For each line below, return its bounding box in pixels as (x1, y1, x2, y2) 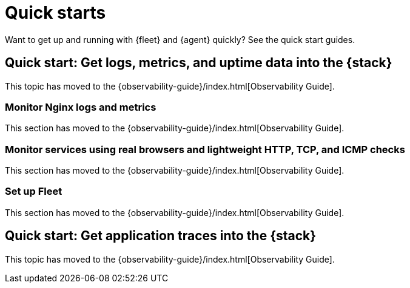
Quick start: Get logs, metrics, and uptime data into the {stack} (5, 55, 392, 71)
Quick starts (5, 2, 106, 23)
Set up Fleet (5, 185, 62, 198)
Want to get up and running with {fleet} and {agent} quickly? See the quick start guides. (5, 34, 355, 45)
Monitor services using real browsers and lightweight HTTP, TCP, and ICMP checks (5, 143, 405, 155)
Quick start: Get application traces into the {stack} (5, 228, 317, 244)
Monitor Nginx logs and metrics (5, 100, 156, 113)
